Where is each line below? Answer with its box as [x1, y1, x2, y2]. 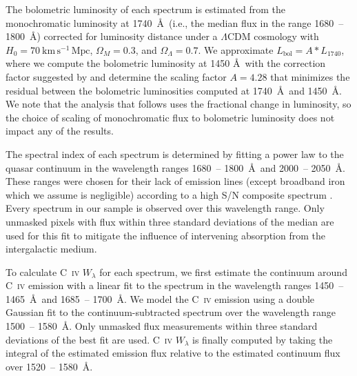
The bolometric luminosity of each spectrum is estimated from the [6, 2, 285, 16]
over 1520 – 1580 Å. [6, 359, 93, 373]
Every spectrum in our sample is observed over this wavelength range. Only [6, 201, 325, 215]
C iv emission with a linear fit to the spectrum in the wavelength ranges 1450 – [6, 278, 344, 293]
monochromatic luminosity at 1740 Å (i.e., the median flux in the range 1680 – [6, 15, 344, 30]
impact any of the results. [6, 123, 114, 138]
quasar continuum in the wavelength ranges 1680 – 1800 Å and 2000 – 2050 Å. [6, 160, 345, 175]
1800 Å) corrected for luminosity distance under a [6, 29, 218, 43]
